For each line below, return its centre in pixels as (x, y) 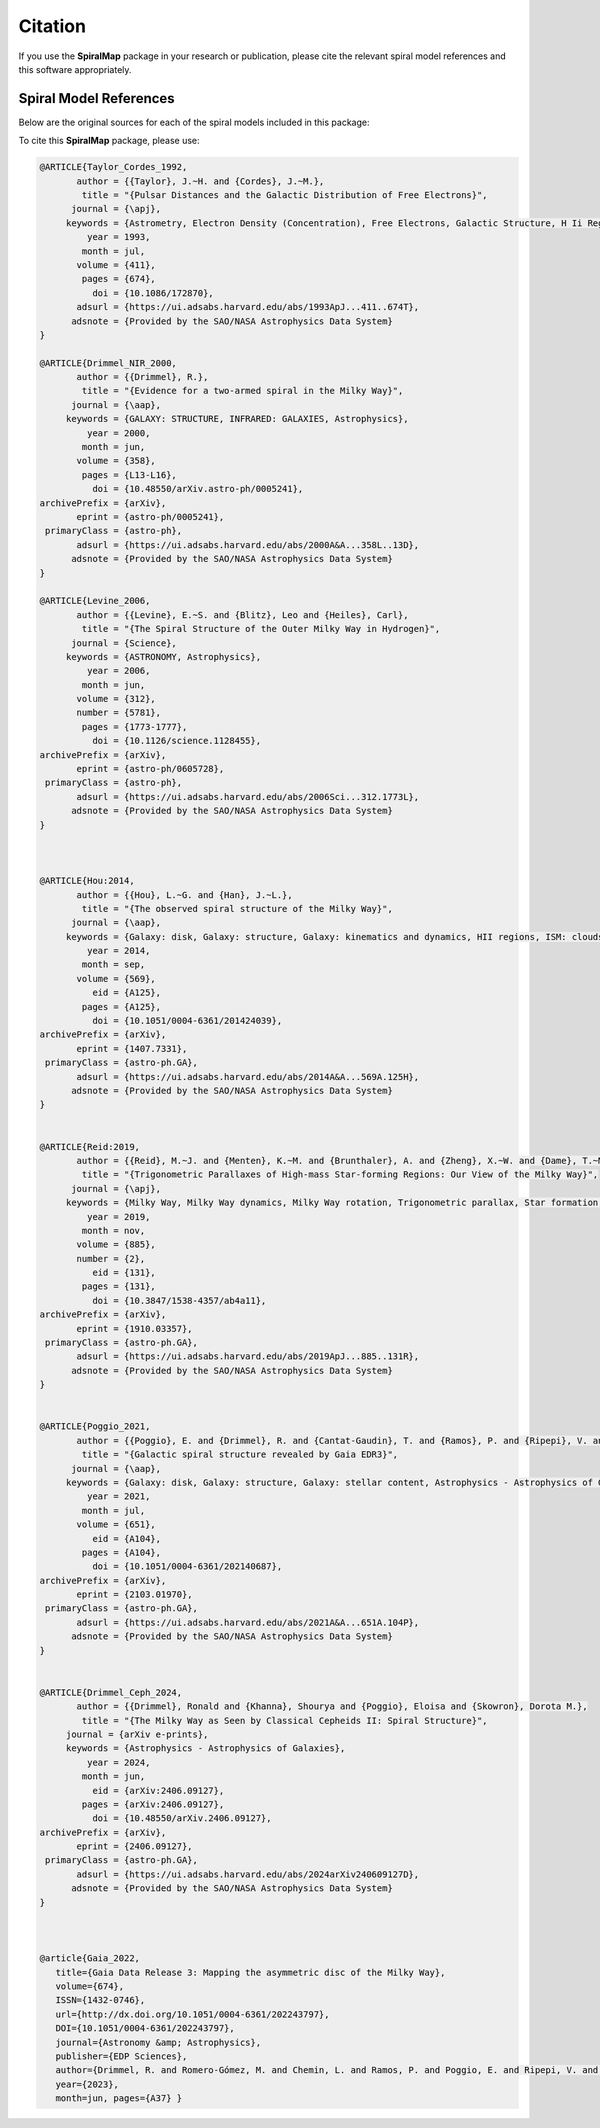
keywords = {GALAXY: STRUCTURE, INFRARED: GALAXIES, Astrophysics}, (237, 419)
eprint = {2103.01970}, (135, 1594)
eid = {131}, (124, 1273)
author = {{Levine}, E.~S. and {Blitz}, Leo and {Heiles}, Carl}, (242, 614)
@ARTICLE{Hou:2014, (87, 881)
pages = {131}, (119, 1286)
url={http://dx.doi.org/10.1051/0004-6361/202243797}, (192, 2014)
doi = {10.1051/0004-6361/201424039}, (187, 1021)
